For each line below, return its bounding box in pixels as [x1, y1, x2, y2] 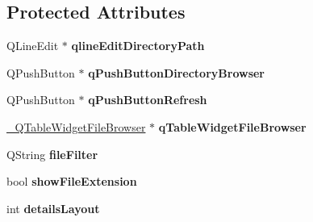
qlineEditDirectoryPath [71, 37, 205, 54]
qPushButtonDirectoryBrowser [88, 64, 265, 81]
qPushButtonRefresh [88, 91, 207, 108]
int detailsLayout [6, 199, 100, 216]
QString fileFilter [6, 145, 98, 162]
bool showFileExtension [6, 173, 137, 190]
